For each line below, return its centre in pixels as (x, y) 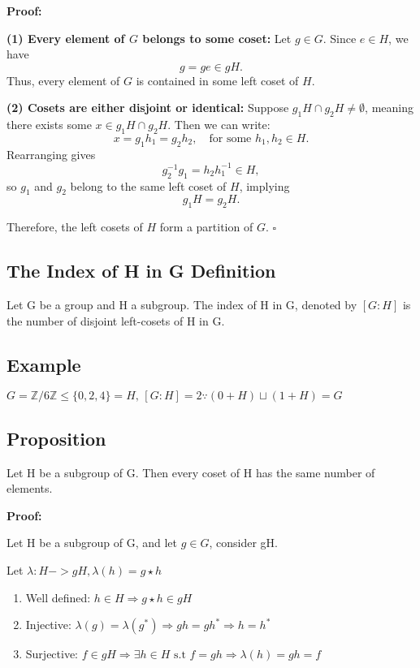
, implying (264, 185)
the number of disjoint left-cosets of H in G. (116, 320)
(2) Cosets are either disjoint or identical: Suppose (148, 108)
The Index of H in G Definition (141, 271)
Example (44, 364)
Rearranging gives (51, 154)
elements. (30, 488)
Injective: (48, 625)
